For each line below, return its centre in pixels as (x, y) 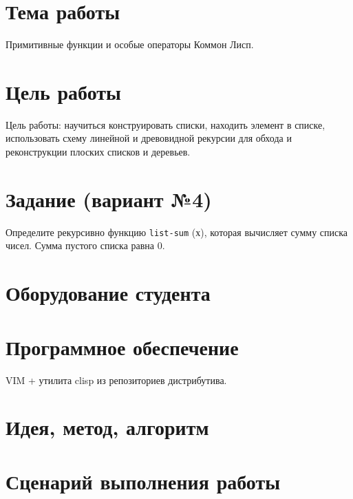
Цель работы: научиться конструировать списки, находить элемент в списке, (165, 124)
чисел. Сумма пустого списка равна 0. (85, 245)
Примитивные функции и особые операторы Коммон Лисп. (130, 44)
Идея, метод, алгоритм (107, 427)
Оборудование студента (108, 293)
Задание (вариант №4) (109, 199)
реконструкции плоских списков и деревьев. (98, 152)
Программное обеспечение (122, 347)
